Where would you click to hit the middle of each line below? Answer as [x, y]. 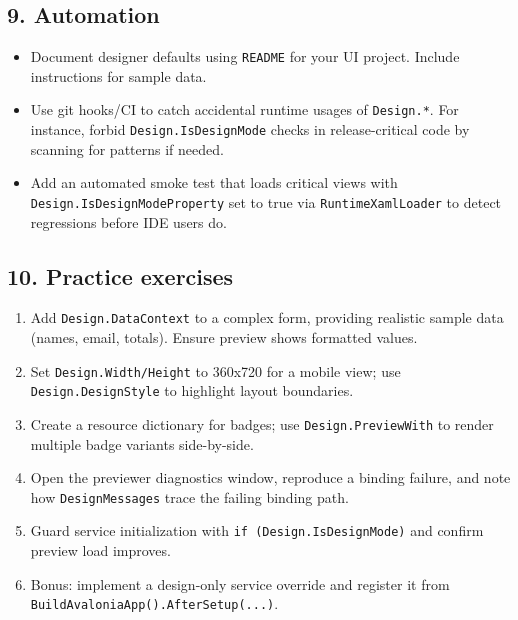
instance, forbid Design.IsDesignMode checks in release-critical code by [250, 129]
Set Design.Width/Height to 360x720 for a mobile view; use [215, 370]
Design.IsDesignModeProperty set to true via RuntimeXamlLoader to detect [266, 201]
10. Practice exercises [120, 275]
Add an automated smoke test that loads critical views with [214, 182]
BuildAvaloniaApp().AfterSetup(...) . [154, 603]
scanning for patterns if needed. [127, 148]
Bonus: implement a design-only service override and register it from [240, 583]
